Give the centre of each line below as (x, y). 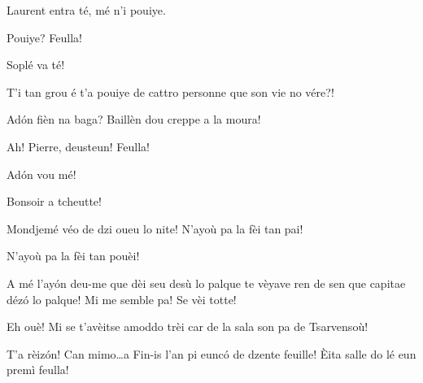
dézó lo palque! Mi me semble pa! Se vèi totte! (122, 299)
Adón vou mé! (41, 174)
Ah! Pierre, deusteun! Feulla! (78, 146)
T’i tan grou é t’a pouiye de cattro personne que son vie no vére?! (170, 91)
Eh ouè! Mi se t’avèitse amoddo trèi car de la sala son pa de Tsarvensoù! (188, 326)
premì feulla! (38, 370)
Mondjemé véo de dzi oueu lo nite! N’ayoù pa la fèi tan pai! (155, 228)
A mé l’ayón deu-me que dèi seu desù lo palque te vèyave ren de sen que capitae (206, 283)
